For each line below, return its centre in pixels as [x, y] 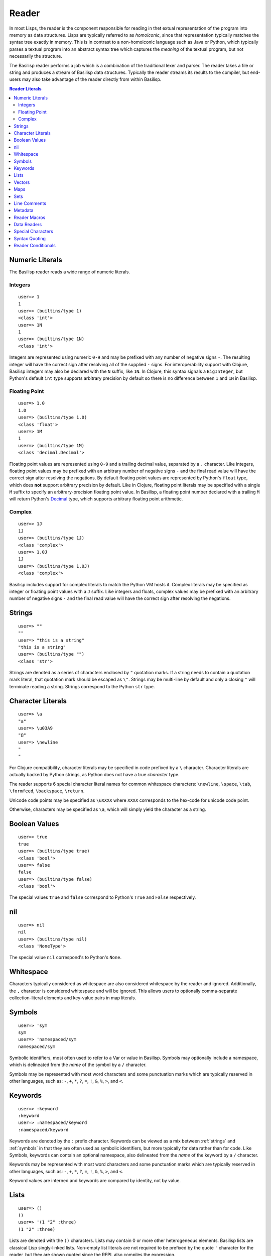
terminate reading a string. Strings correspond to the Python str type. [82, 686]
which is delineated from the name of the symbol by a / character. [78, 1065]
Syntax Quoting [30, 238]
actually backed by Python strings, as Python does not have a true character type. [95, 775]
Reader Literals [26, 88]
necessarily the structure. [36, 56]
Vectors [22, 182]
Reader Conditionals [35, 246]
